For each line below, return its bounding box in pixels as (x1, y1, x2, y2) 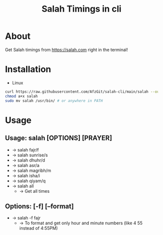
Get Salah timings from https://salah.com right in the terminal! (5, 47, 129, 52)
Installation (5, 64, 51, 75)
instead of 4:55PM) (19, 225, 58, 231)
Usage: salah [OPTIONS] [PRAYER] (5, 134, 113, 142)
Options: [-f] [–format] (5, 202, 74, 210)
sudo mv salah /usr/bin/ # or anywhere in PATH (5, 98, 103, 103)
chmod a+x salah (5, 94, 38, 99)
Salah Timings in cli (41, 3, 122, 15)
